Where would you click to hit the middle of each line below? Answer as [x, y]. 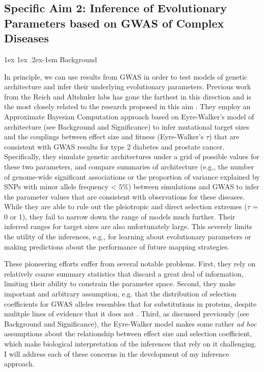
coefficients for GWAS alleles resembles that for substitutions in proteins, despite [130, 303]
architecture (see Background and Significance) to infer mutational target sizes [127, 126]
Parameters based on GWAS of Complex [114, 23]
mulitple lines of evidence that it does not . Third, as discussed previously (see [127, 314]
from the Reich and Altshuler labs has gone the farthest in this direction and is [128, 96]
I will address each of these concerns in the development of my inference [117, 353]
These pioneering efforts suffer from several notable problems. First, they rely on [130, 264]
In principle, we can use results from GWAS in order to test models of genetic [126, 76]
